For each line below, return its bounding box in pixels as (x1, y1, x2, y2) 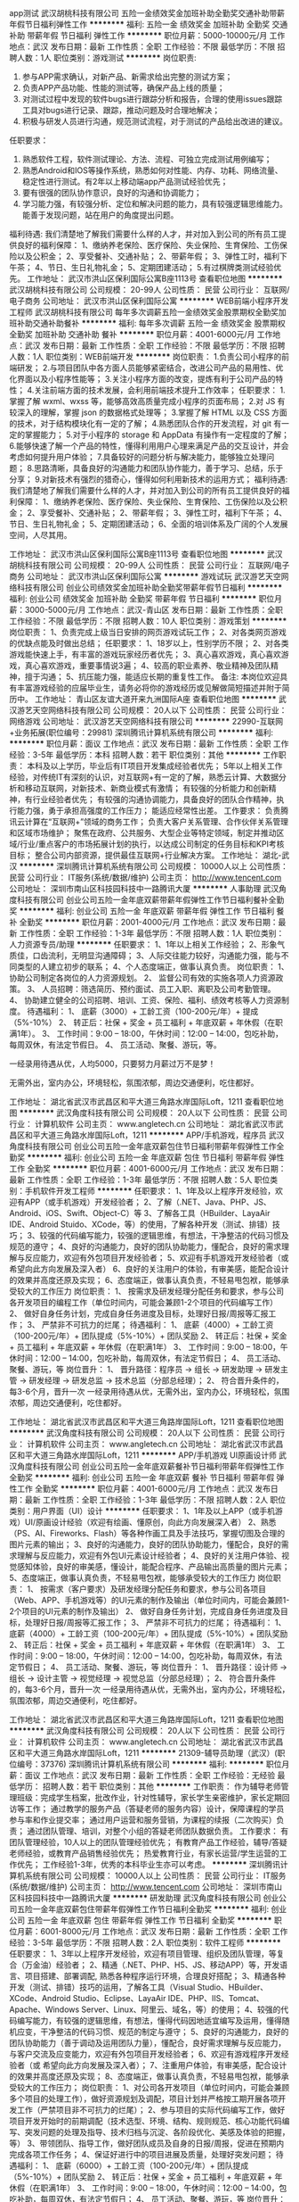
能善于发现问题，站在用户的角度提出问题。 (21, 210, 179, 220)
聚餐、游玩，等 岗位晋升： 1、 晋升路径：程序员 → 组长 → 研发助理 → (9, 1364, 263, 1374)
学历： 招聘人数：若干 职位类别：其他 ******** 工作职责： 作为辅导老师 (16, 1781, 282, 1792)
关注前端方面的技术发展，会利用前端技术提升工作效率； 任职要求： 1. (34, 385, 287, 395)
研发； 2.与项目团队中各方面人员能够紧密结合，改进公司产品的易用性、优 (16, 362, 284, 373)
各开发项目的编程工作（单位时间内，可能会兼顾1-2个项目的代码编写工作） (9, 1297, 279, 1307)
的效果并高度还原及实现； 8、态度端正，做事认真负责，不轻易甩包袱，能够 (9, 2071, 282, 2082)
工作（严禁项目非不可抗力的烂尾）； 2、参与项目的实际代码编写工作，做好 (16, 2105, 286, 2115)
